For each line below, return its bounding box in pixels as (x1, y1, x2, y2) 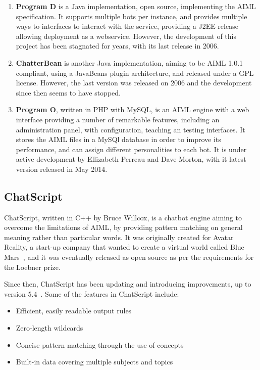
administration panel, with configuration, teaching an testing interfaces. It (16, 124, 245, 134)
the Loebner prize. (4, 261, 61, 272)
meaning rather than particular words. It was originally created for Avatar (4, 232, 234, 242)
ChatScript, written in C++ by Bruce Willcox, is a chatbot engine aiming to (4, 212, 242, 222)
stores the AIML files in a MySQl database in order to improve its (16, 134, 221, 145)
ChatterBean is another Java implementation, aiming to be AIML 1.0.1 (16, 57, 243, 68)
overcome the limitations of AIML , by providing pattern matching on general (4, 222, 243, 233)
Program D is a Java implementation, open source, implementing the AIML (16, 1, 256, 11)
